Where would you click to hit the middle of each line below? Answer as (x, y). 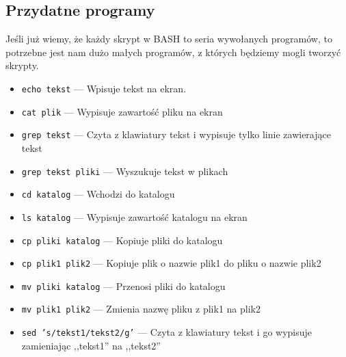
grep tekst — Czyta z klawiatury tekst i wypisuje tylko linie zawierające (176, 134)
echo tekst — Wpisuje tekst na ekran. (104, 88)
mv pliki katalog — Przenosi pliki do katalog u (123, 286)
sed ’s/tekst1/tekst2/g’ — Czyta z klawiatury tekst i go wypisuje (167, 332)
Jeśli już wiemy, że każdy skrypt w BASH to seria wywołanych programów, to (169, 39)
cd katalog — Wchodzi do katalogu (98, 194)
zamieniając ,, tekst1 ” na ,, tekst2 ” (91, 345)
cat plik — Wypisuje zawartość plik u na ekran (122, 111)
